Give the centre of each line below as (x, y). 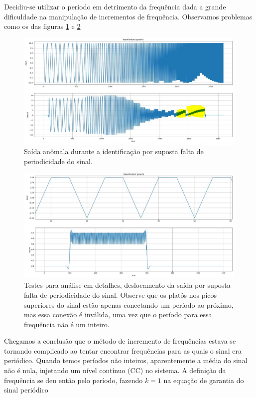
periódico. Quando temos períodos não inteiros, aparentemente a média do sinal (126, 360)
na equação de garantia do (204, 380)
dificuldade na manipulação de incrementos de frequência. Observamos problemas (128, 16)
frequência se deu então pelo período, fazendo (73, 380)
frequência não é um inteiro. (67, 324)
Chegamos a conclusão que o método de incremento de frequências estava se (120, 341)
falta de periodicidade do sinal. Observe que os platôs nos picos (121, 295)
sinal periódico (26, 390)
